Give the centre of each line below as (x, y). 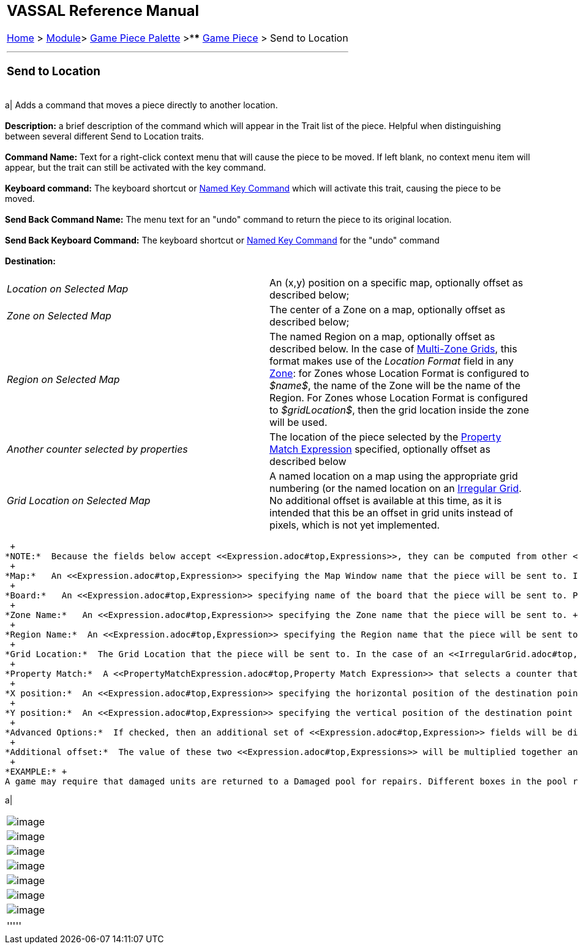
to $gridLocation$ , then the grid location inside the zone (400, 410)
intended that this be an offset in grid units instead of (391, 513)
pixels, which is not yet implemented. (355, 525)
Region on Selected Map (63, 380)
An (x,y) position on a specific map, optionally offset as (396, 283)
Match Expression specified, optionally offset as (380, 449)
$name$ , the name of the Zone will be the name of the (395, 386)
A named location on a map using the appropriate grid (394, 476)
